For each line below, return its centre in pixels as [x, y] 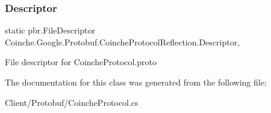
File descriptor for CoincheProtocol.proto [81, 62]
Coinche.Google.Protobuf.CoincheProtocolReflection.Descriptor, [123, 42]
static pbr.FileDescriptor [50, 30]
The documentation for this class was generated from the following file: [136, 82]
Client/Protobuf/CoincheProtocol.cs [72, 102]
